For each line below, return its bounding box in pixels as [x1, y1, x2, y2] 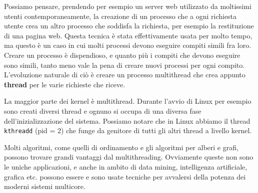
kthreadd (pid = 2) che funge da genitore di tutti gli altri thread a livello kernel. [4, 125, 252, 136]
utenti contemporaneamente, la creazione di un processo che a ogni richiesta [4, 10, 237, 21]
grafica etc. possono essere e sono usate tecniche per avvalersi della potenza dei [4, 171, 246, 182]
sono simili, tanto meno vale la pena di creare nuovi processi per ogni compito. [4, 59, 245, 70]
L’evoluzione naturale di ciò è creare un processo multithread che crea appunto [4, 69, 245, 80]
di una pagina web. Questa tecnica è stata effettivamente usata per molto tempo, [4, 30, 252, 40]
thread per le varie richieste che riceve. [4, 79, 125, 89]
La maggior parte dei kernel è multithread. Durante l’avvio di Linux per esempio [4, 96, 251, 106]
